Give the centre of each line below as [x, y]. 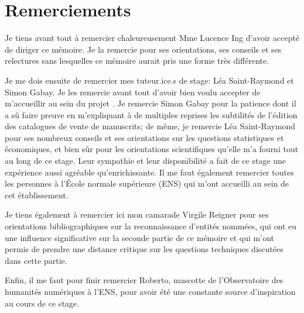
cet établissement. [37, 195]
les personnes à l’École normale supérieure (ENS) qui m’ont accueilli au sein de [147, 183]
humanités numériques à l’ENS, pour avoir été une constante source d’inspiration [150, 291]
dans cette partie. [36, 260]
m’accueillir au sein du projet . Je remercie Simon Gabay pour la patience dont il [151, 103]
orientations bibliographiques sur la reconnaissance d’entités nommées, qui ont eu [151, 226]
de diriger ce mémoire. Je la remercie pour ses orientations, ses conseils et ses [143, 49]
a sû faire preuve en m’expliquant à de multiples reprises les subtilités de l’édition [151, 114]
